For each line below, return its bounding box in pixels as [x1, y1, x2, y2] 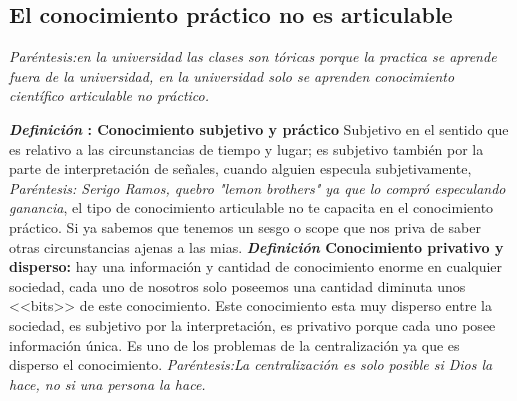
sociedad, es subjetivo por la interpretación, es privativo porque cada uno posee [9, 314, 496, 335]
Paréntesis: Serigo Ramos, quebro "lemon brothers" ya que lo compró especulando [9, 177, 506, 198]
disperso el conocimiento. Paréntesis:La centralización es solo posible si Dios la [9, 354, 493, 375]
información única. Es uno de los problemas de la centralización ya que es [9, 334, 460, 355]
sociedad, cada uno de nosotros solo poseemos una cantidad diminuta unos [9, 275, 466, 296]
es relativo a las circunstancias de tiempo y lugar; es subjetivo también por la [9, 138, 484, 159]
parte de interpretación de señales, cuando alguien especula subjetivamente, [9, 158, 472, 179]
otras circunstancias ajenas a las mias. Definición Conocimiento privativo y [9, 236, 504, 257]
